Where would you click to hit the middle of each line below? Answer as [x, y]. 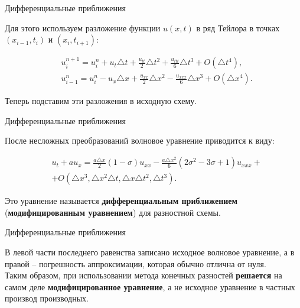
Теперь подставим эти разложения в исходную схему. [101, 101]
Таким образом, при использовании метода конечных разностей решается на [144, 275]
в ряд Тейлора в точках [238, 27]
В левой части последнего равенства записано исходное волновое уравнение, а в [150, 252]
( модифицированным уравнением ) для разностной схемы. [113, 212]
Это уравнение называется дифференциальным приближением [121, 201]
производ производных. [47, 298]
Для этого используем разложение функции [83, 27]
